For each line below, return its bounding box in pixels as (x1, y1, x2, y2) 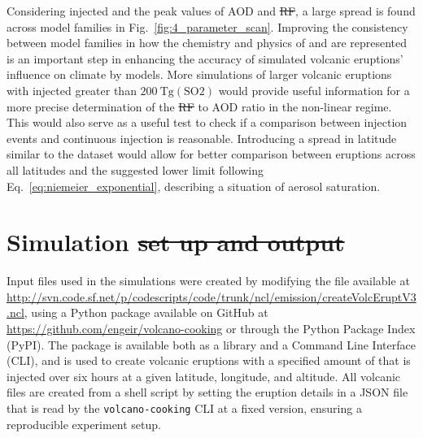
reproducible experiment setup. (7, 415, 161, 432)
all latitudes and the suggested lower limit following (7, 161, 264, 178)
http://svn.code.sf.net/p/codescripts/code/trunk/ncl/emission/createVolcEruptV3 (7, 288, 416, 305)
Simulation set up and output (7, 225, 345, 258)
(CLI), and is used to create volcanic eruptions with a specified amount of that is (7, 352, 411, 369)
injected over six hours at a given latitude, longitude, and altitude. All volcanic (7, 367, 401, 384)
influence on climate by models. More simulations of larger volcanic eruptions (7, 66, 392, 83)
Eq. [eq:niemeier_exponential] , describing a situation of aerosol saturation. (7, 177, 381, 194)
